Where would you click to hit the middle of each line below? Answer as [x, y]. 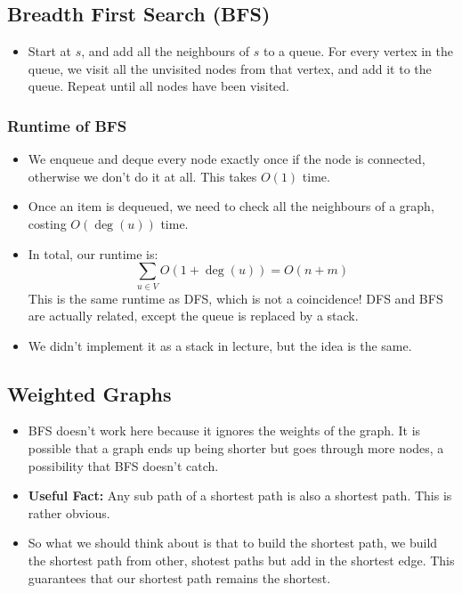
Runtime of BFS [67, 125]
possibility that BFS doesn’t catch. [123, 465]
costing [47, 223]
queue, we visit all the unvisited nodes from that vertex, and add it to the [230, 68]
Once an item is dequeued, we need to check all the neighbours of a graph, [231, 206]
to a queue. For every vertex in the [358, 51]
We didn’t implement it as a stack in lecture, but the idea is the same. [220, 345]
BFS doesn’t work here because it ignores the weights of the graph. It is [224, 431]
